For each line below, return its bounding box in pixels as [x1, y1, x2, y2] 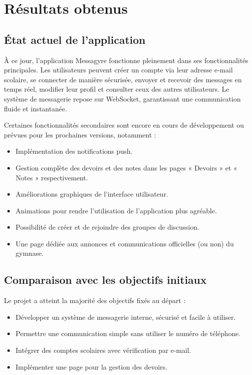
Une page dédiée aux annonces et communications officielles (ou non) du [15, 238, 234, 248]
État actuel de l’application [4, 32, 146, 47]
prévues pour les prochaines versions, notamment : [4, 129, 156, 139]
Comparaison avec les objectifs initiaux [4, 272, 207, 287]
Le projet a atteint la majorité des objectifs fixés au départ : [4, 295, 186, 306]
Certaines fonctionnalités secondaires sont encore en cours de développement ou [4, 120, 244, 130]
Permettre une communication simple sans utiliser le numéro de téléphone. [15, 328, 241, 339]
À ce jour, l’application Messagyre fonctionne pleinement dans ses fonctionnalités [4, 55, 249, 65]
